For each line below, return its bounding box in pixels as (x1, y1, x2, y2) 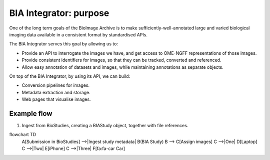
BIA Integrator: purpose (9, 7, 109, 18)
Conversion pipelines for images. (21, 82, 90, 88)
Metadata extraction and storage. (21, 89, 91, 95)
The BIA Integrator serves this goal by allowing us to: (9, 41, 118, 47)
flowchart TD (9, 132, 36, 138)
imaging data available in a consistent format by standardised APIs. (9, 31, 147, 37)
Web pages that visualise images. (21, 96, 91, 102)
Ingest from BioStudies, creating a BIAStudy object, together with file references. (21, 122, 188, 128)
